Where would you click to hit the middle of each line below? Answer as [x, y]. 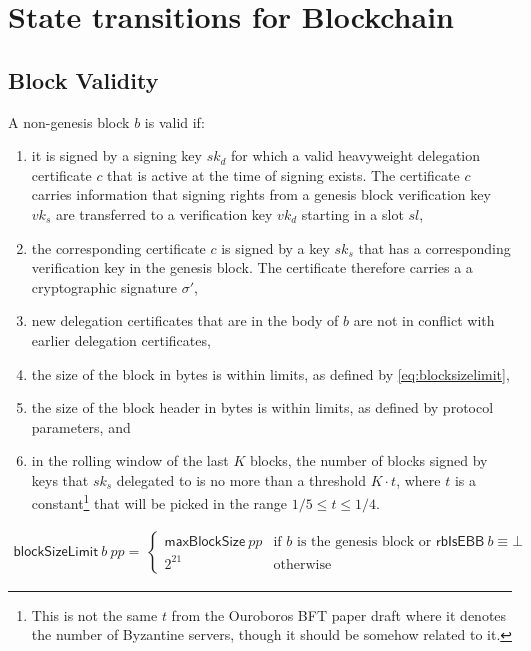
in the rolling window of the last [130, 460]
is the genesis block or [364, 541]
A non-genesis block [69, 121]
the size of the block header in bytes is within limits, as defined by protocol [262, 407]
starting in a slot [352, 213]
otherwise [302, 564]
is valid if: [174, 121]
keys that [60, 479]
